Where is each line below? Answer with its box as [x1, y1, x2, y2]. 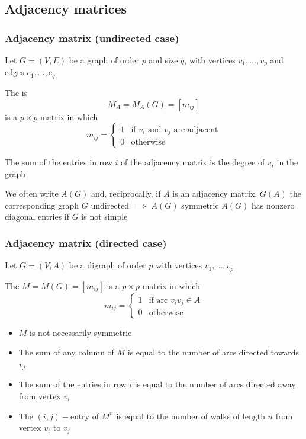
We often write [5, 187, 59, 200]
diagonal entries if [5, 210, 70, 223]
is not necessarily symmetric [30, 326, 132, 338]
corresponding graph [5, 198, 79, 211]
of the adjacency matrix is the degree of [120, 156, 265, 168]
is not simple [81, 210, 128, 223]
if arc [149, 296, 168, 305]
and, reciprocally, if [91, 187, 161, 200]
